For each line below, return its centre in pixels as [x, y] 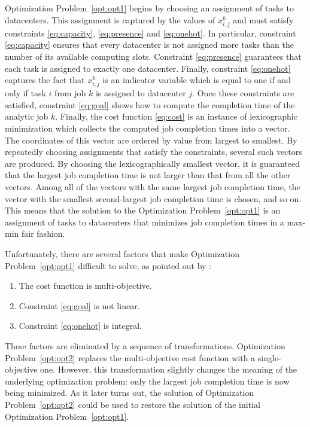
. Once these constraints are [243, 93]
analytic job [27, 116]
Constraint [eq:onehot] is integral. [80, 326]
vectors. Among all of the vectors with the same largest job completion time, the [153, 187]
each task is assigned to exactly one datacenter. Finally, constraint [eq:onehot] [148, 68]
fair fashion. [43, 234]
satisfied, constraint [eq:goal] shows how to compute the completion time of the [150, 104]
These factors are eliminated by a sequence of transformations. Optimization [145, 345]
